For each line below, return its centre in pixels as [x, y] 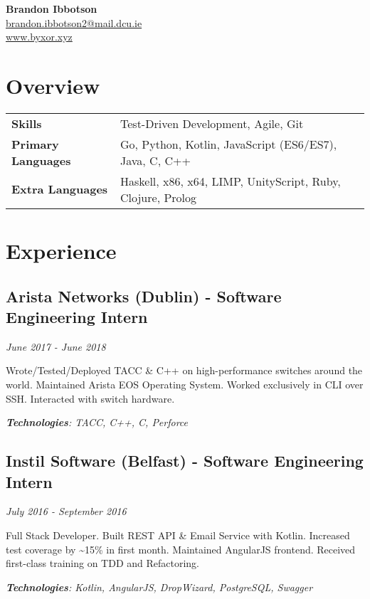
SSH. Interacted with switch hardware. [90, 398]
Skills [27, 123]
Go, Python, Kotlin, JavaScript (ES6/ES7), [229, 144]
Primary [35, 144]
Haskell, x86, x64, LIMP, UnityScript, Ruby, [231, 181]
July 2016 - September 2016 [66, 511]
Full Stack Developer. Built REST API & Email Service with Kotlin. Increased [178, 535]
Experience [61, 251]
